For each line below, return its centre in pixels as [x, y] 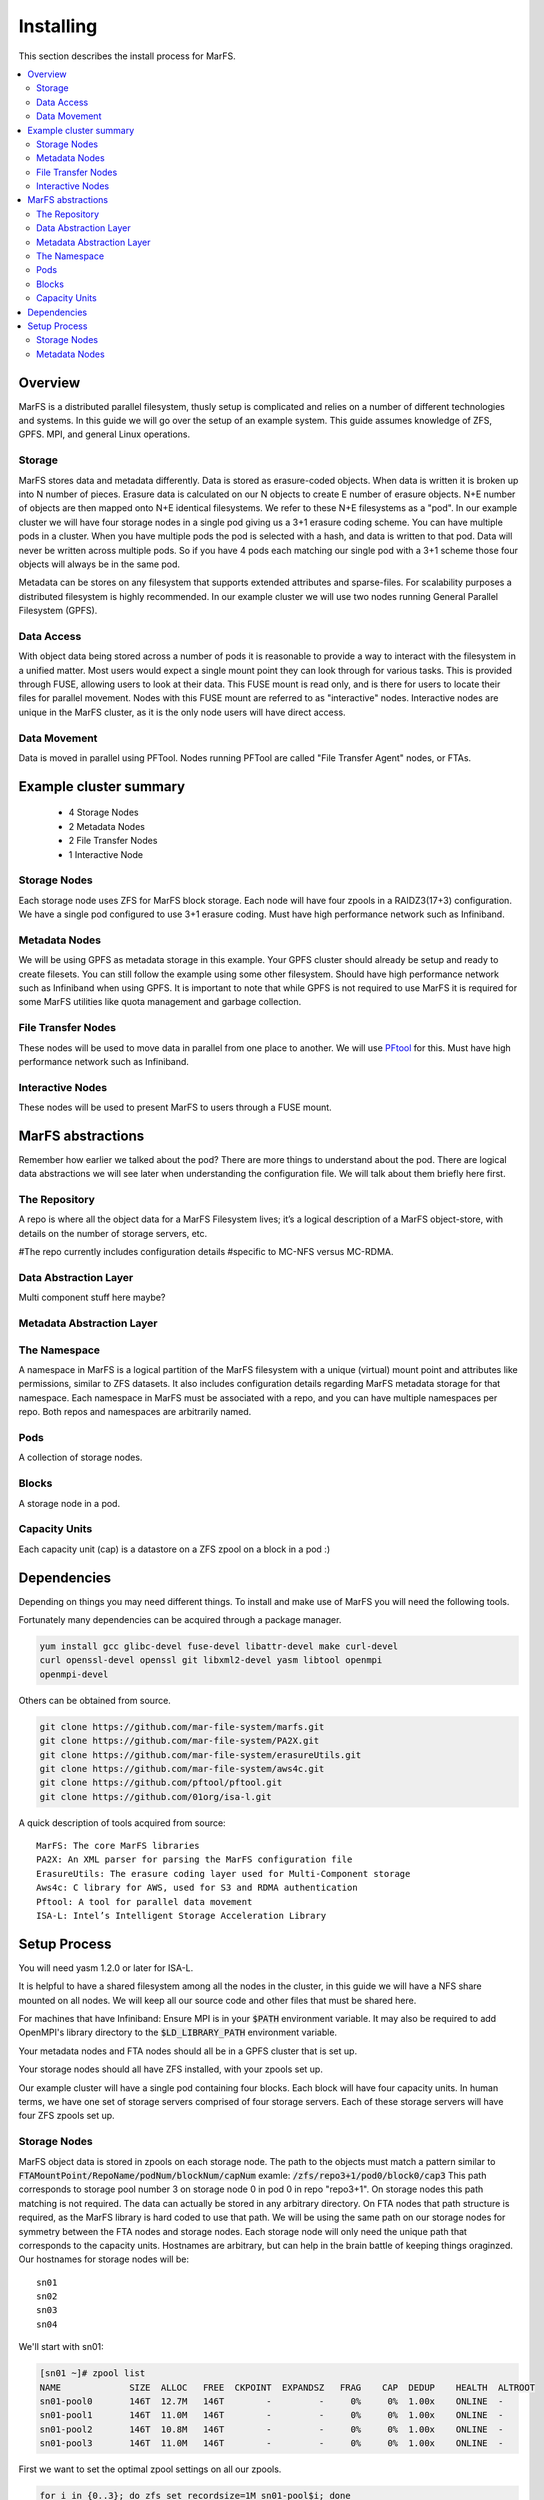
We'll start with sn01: [61, 2347]
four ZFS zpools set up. [66, 2116]
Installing [58, 26]
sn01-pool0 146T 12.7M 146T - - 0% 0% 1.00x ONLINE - [271, 2401]
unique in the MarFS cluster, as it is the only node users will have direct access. [182, 712]
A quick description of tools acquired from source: [122, 1822]
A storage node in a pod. [69, 1503]
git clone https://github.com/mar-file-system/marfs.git [182, 1726]
